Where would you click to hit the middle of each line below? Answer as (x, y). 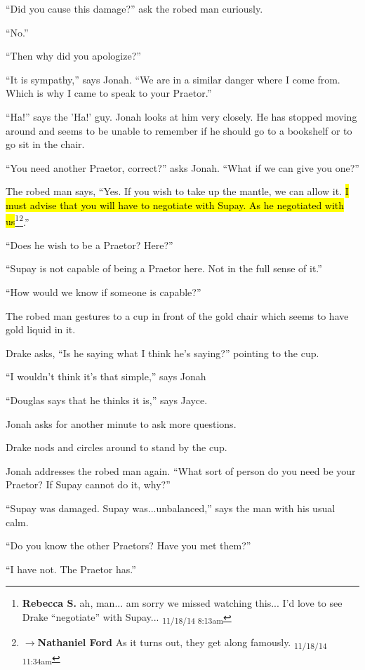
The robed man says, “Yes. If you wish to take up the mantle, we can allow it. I (177, 191)
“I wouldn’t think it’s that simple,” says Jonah (106, 376)
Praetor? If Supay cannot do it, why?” (88, 484)
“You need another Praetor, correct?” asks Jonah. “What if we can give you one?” (182, 167)
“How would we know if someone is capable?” (104, 292)
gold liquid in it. (41, 329)
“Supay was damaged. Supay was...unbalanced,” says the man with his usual (171, 508)
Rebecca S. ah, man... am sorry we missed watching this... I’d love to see (182, 603)
